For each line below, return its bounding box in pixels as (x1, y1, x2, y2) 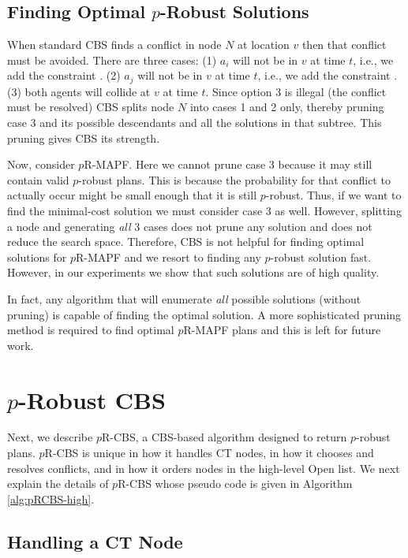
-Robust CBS (18, 383, 166, 415)
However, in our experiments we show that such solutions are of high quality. (7, 264, 380, 281)
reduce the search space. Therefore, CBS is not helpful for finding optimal (7, 233, 365, 250)
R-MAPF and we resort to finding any (75, 248, 261, 265)
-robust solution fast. (270, 248, 372, 265)
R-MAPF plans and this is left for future (183, 322, 381, 338)
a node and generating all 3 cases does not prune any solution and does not (7, 218, 372, 234)
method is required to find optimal (7, 322, 174, 338)
